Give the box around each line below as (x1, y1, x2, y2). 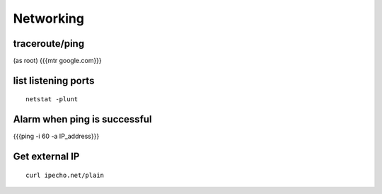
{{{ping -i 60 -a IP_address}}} (13, 132, 100, 141)
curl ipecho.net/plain (25, 171, 105, 179)
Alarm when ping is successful (13, 113, 152, 125)
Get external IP (13, 151, 80, 163)
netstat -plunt (25, 96, 79, 103)
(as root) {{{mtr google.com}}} (13, 57, 102, 65)
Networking (13, 11, 85, 26)
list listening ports (13, 74, 95, 86)
